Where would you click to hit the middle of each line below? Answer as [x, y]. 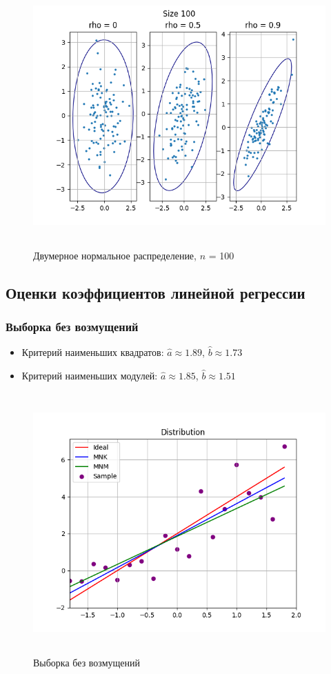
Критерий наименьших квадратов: [93, 352]
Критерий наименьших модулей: [90, 375]
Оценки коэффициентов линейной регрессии [156, 292]
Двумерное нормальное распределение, [115, 255]
